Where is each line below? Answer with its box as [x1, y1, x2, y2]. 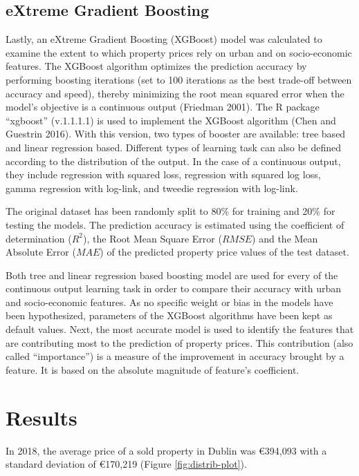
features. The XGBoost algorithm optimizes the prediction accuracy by [6, 59, 307, 73]
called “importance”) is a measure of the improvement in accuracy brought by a [6, 349, 344, 363]
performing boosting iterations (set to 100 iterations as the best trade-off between [6, 72, 352, 86]
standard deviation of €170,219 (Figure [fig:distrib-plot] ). [6, 457, 247, 471]
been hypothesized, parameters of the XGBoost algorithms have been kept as [6, 308, 333, 323]
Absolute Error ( [6, 245, 76, 259]
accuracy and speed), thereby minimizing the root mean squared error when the [6, 86, 344, 100]
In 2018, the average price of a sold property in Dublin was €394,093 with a [6, 443, 327, 457]
